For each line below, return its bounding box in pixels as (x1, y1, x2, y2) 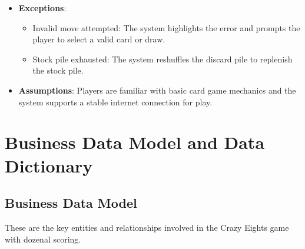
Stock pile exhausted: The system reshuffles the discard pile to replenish (32, 52, 293, 65)
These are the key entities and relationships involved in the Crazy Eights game (5, 221, 289, 233)
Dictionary (5, 153, 93, 177)
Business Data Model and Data (5, 130, 265, 154)
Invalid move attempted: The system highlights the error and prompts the (32, 21, 300, 34)
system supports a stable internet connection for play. (18, 95, 213, 108)
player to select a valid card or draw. (32, 33, 165, 45)
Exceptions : (18, 2, 67, 14)
